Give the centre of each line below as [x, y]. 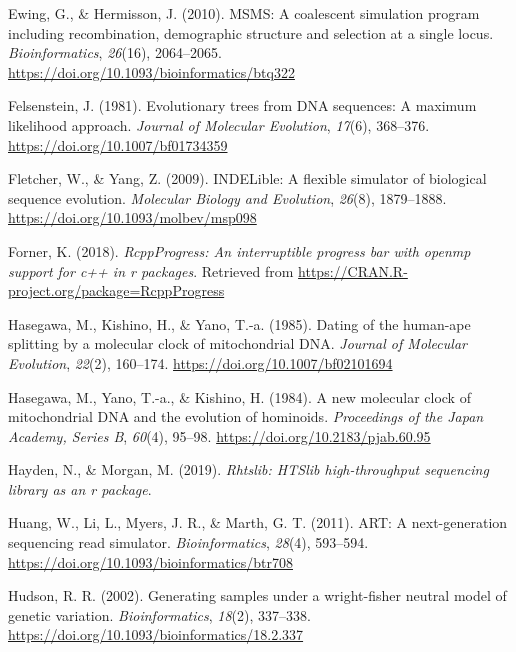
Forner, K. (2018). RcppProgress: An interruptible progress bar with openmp [239, 250]
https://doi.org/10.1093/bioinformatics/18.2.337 [156, 634]
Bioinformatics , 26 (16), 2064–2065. [115, 52]
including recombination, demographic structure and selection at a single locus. [251, 32]
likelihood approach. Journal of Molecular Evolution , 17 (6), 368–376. [219, 124]
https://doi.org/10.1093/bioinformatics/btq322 [151, 71]
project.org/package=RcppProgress [116, 290]
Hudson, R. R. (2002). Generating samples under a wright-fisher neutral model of [257, 595]
